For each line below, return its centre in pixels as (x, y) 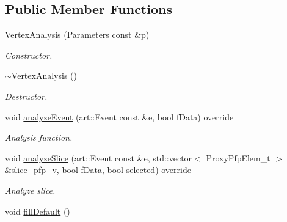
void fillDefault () (38, 211)
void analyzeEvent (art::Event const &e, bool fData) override (119, 117)
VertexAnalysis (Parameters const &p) (77, 35)
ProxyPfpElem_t (238, 157)
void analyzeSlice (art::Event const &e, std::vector (99, 157)
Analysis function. (39, 137)
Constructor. (29, 55)
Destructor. (26, 96)
